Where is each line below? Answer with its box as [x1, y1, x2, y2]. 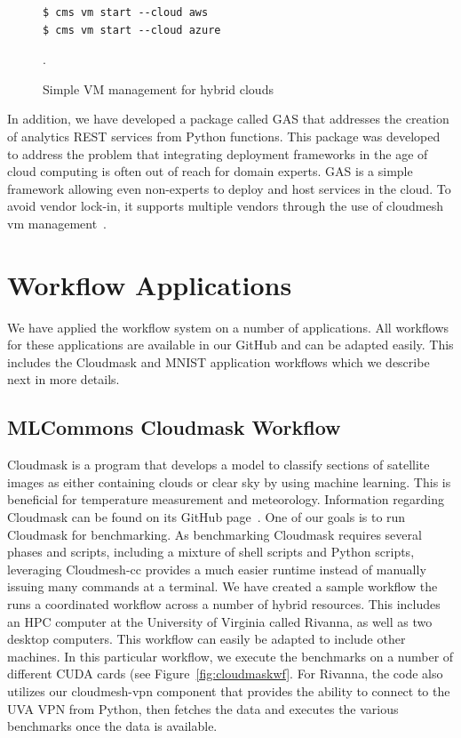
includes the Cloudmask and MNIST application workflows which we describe [7, 352, 430, 371]
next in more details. [7, 370, 120, 389]
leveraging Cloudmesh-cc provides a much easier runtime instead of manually [7, 559, 426, 578]
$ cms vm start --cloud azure [43, 23, 221, 36]
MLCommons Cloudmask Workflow [7, 413, 341, 441]
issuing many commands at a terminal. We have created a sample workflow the [7, 577, 438, 596]
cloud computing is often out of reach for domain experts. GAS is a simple [7, 162, 413, 180]
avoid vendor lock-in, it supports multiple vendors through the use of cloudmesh [7, 197, 443, 215]
